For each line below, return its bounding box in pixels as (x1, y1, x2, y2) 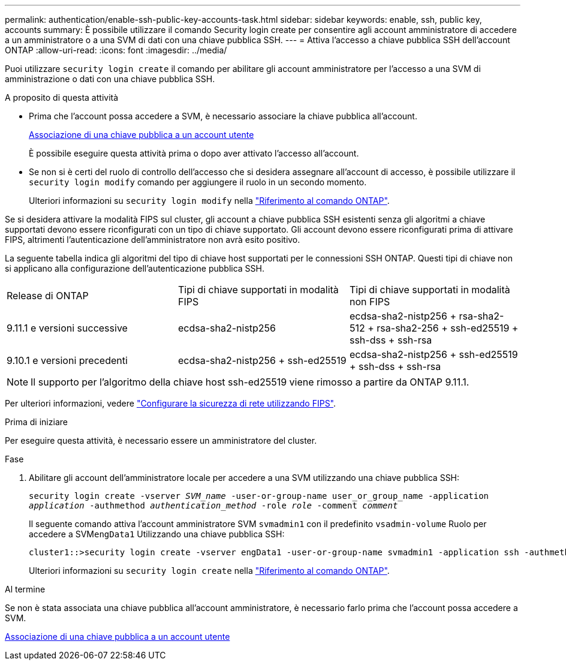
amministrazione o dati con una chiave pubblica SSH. (5, 74, 215, 84)
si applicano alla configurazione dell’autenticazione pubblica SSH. (5, 263, 265, 273)
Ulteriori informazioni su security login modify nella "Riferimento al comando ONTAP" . (29, 195, 390, 206)
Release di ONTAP (7, 290, 89, 302)
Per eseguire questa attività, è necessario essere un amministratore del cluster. (5, 435, 317, 446)
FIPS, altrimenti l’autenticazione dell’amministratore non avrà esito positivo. (5, 234, 300, 245)
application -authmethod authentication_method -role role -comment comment (29, 501, 398, 510)
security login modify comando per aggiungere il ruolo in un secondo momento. (29, 177, 367, 187)
